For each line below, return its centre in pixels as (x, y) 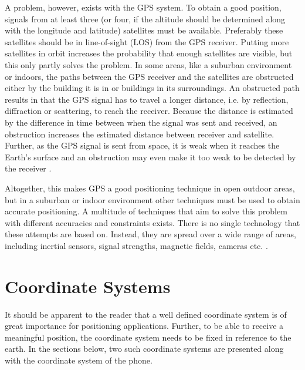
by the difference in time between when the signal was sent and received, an (141, 122)
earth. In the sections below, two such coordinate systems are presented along (144, 349)
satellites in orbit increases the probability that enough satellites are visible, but (149, 53)
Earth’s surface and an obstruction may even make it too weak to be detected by (150, 157)
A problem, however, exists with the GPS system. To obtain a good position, (143, 7)
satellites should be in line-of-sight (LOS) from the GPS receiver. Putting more (147, 41)
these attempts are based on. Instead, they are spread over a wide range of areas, (150, 234)
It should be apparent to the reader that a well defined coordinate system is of (146, 314)
